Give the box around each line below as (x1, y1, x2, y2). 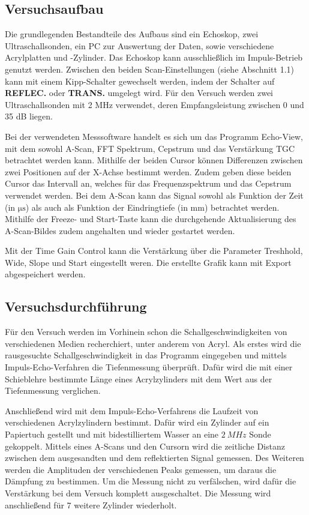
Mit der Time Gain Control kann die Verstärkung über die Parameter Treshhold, (5, 244, 303, 257)
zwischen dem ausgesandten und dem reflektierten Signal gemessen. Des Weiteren (5, 451, 304, 464)
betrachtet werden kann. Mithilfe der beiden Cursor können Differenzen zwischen (5, 154, 303, 166)
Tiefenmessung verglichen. (5, 384, 101, 397)
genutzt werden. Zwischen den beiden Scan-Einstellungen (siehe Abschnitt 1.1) (5, 62, 294, 75)
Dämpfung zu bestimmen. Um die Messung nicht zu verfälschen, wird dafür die (5, 475, 296, 487)
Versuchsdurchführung (5, 297, 147, 316)
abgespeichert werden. (5, 268, 86, 280)
